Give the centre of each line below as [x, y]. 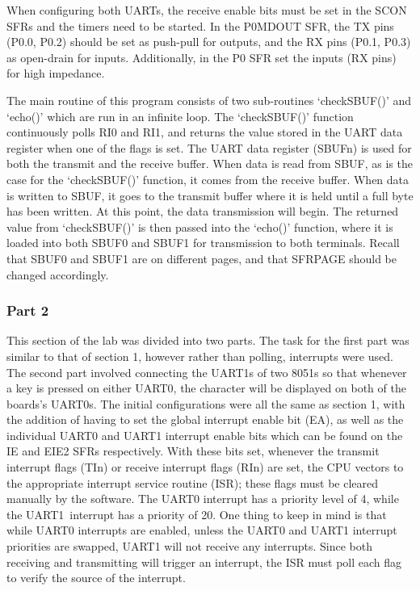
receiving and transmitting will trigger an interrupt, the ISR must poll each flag [204, 562]
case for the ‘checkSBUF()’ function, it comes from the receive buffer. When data [208, 179]
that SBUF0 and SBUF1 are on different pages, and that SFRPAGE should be [202, 258]
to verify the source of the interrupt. [96, 578]
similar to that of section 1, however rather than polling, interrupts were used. [200, 356]
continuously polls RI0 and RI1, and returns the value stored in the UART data [205, 132]
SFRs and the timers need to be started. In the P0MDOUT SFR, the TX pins [200, 25]
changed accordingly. [58, 274]
